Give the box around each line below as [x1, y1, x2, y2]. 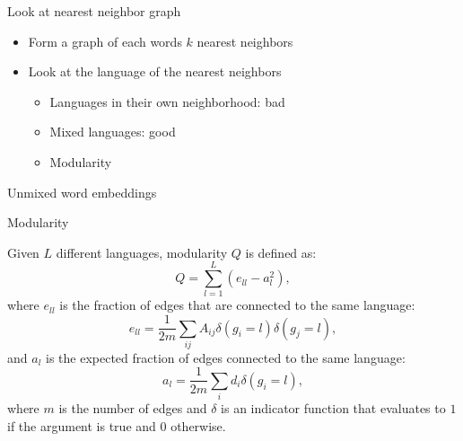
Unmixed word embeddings [7, 182, 157, 201]
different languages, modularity [56, 243, 228, 261]
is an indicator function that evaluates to [221, 399, 446, 418]
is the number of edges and [58, 399, 207, 418]
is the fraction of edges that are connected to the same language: [59, 295, 415, 314]
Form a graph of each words [28, 31, 182, 50]
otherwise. [170, 416, 226, 435]
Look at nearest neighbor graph [7, 2, 181, 20]
